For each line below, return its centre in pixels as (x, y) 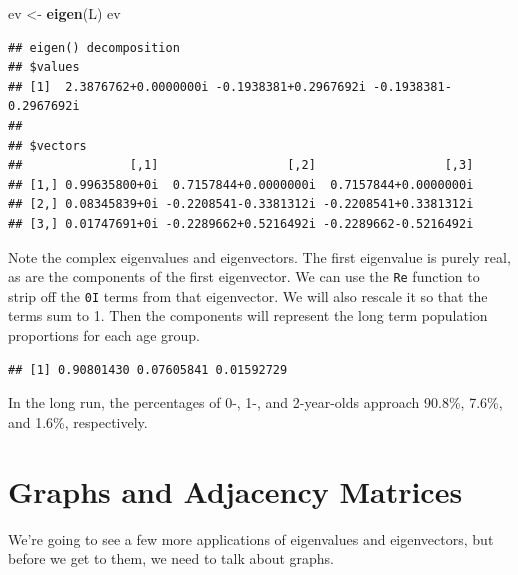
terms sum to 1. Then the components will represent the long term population (248, 315)
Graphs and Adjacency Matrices (235, 490)
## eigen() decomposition (94, 47)
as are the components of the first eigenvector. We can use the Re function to (244, 276)
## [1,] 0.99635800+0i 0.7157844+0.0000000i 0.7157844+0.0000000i (241, 184)
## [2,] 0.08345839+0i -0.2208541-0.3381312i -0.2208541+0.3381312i (241, 204)
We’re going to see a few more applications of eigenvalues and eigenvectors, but (251, 538)
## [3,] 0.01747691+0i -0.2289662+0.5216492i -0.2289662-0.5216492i (241, 223)
